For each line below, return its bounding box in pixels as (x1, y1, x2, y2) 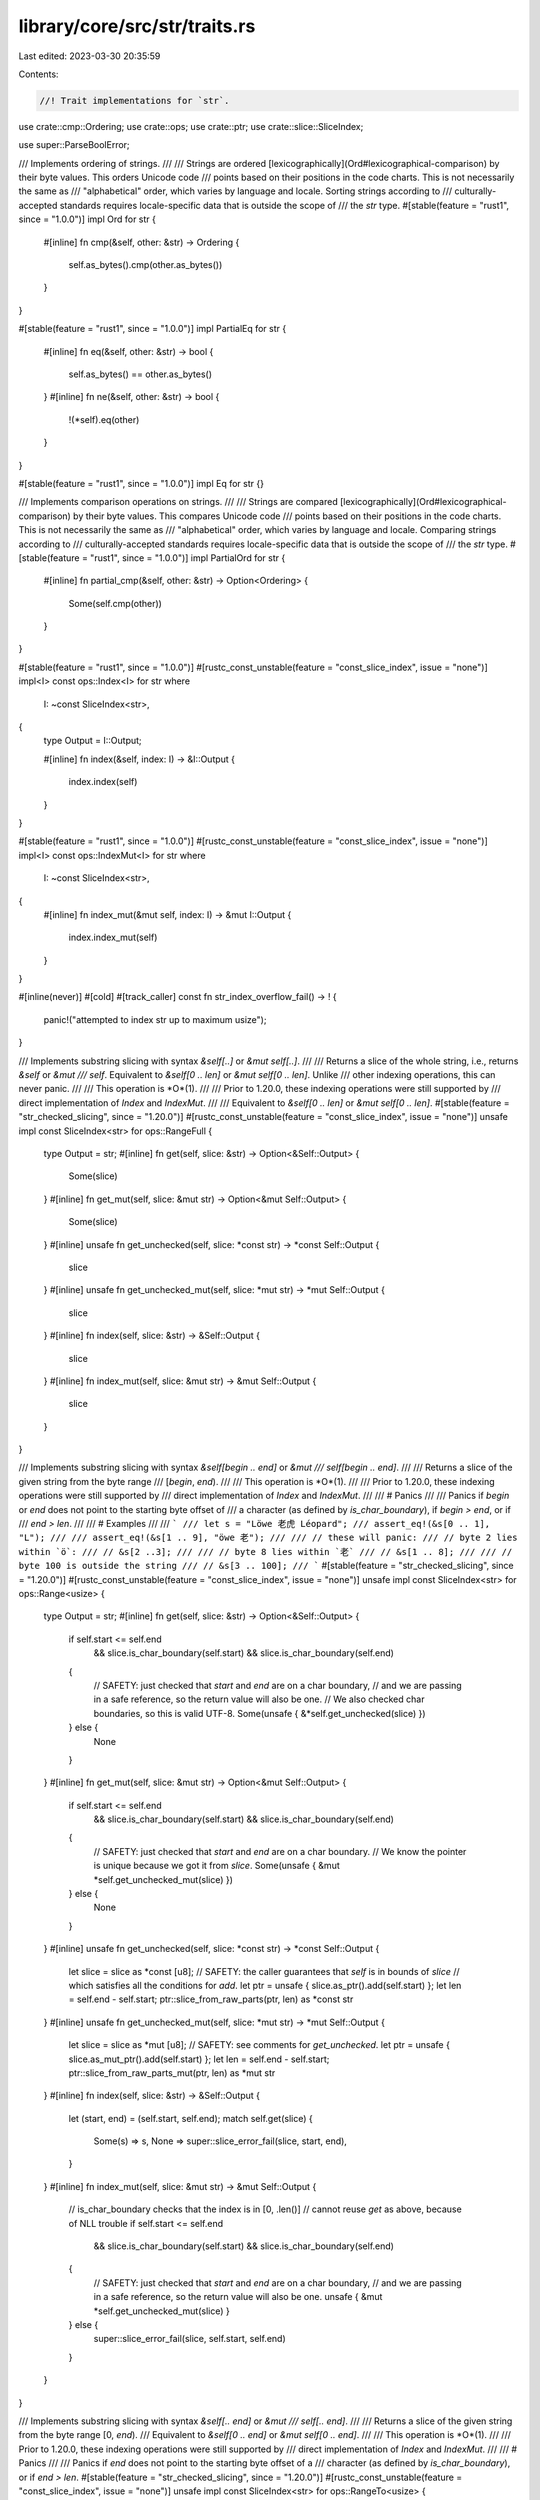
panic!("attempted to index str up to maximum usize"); (43, 1013, 267, 1025)
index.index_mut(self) (68, 931, 158, 944)
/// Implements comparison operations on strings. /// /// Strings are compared (18, 496, 339, 508)
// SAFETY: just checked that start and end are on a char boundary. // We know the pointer (93, 1845, 467, 1857)
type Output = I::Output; (43, 735, 142, 747)
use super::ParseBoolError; (18, 139, 130, 151)
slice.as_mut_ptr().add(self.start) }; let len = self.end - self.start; (68, 2053, 330, 2065)
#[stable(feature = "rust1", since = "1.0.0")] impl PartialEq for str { (18, 323, 287, 335)
